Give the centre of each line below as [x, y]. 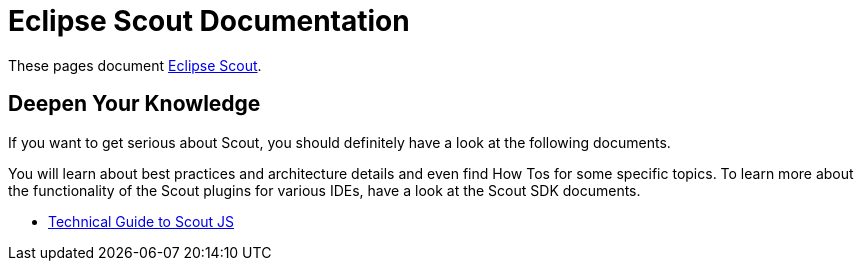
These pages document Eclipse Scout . [135, 65]
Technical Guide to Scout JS [141, 221]
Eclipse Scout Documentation [209, 21]
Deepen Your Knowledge [134, 104]
